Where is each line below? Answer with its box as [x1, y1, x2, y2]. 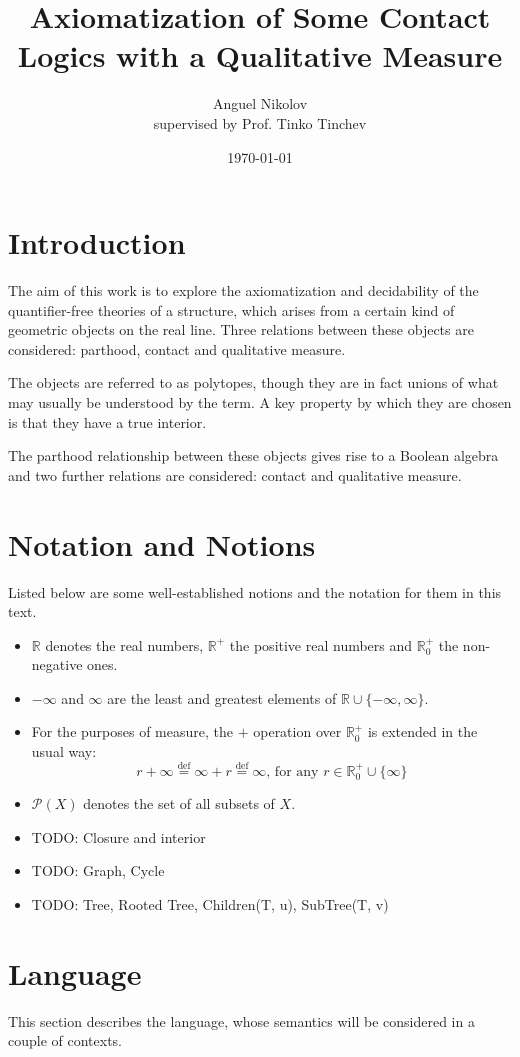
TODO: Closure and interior [31, 826, 206, 847]
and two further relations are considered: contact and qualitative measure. [8, 464, 462, 485]
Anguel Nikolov [212, 93, 308, 114]
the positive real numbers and [229, 634, 413, 655]
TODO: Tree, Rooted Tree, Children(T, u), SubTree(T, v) [31, 894, 389, 915]
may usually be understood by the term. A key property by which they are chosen [8, 392, 512, 412]
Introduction [8, 222, 186, 263]
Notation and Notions [8, 523, 316, 564]
